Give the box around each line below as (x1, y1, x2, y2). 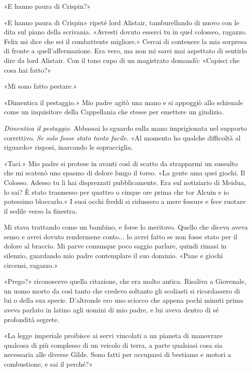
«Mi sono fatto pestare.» (4, 81, 77, 91)
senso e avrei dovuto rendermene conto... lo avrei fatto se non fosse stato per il (4, 231, 237, 241)
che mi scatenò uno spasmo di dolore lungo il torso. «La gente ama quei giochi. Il (4, 168, 245, 178)
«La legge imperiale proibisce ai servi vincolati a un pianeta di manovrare (4, 330, 223, 341)
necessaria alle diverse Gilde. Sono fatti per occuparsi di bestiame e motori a (4, 349, 231, 359)
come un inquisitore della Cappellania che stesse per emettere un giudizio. (4, 107, 224, 117)
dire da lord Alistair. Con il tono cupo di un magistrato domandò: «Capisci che (4, 55, 240, 65)
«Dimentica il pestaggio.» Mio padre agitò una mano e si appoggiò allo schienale (4, 97, 243, 107)
